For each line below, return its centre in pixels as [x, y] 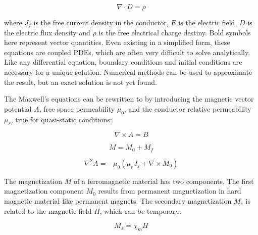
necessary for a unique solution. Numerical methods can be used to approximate [128, 72]
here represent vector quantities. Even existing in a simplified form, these [117, 42]
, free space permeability [77, 108]
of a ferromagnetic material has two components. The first [164, 181]
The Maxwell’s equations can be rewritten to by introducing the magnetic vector [129, 99]
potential [18, 108]
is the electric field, [208, 22]
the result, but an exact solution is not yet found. [81, 82]
